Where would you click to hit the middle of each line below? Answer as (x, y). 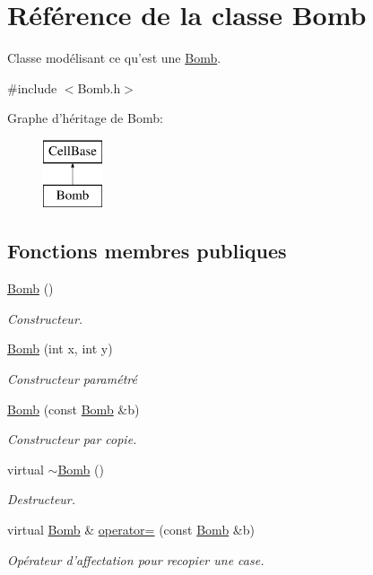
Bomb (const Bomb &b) (74, 409)
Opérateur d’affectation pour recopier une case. (136, 559)
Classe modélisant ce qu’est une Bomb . (114, 58)
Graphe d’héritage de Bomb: (85, 118)
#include (32, 87)
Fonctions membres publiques (147, 251)
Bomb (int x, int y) (60, 348)
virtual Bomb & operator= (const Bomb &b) (131, 530)
